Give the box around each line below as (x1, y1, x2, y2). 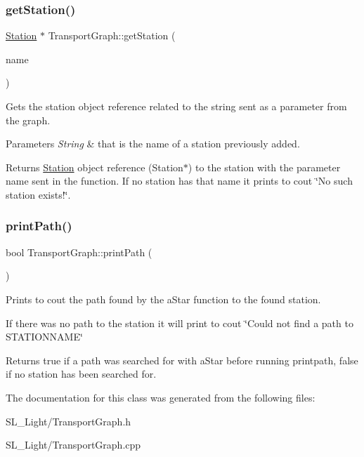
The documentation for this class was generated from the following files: (6, 390, 316, 404)
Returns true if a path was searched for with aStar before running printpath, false (6, 352, 358, 367)
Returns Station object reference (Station (6, 159, 183, 174)
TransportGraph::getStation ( (48, 28, 176, 43)
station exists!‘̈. (6, 187, 71, 201)
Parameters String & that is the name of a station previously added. (6, 136, 300, 151)
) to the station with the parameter (188, 159, 341, 174)
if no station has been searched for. (6, 366, 157, 381)
